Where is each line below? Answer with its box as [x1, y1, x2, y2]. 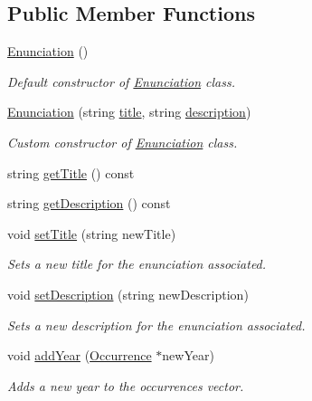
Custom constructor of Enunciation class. [7, 132, 238, 151]
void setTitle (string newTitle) [7, 224, 176, 243]
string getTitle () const [7, 163, 135, 182]
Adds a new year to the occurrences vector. [7, 376, 244, 395]
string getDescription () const [7, 194, 171, 213]
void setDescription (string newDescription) [7, 284, 249, 303]
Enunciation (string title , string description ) [7, 102, 251, 121]
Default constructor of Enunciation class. [7, 72, 235, 91]
